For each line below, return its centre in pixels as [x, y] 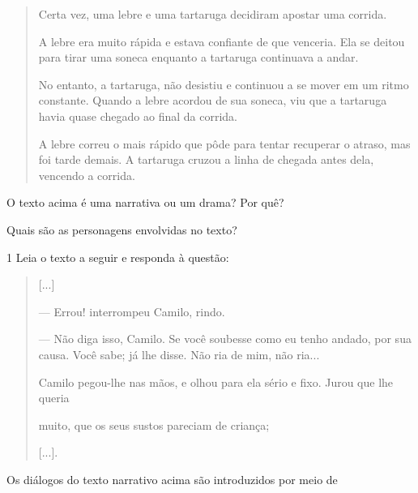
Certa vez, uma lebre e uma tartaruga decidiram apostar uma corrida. [213, 14]
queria [54, 398]
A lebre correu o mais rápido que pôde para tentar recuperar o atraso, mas [224, 143]
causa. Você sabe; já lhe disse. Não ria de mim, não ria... [179, 354]
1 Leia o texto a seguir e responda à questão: [118, 257]
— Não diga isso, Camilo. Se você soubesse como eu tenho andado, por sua [225, 339]
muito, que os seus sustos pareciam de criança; [154, 424]
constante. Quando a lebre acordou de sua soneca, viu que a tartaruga [213, 100]
